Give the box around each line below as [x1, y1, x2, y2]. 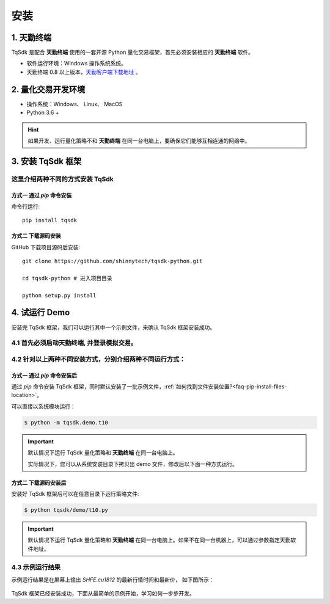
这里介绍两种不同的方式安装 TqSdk [11, 175, 114, 183]
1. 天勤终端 [11, 32, 52, 43]
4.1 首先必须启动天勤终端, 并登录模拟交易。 [11, 339, 137, 347]
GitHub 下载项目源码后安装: [11, 243, 81, 250]
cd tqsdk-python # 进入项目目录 [22, 275, 112, 282]
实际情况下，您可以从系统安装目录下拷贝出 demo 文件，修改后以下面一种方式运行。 [28, 460, 238, 467]
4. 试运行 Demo [11, 307, 70, 318]
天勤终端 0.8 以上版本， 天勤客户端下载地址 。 [26, 68, 141, 76]
